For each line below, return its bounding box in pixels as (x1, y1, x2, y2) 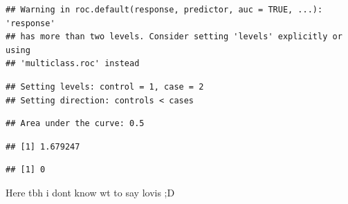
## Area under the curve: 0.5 (6, 119, 145, 129)
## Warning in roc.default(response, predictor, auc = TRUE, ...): (6, 5, 323, 14)
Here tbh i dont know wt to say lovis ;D (6, 185, 175, 199)
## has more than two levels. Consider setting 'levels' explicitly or (6, 32, 342, 42)
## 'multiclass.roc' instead (6, 59, 140, 69)
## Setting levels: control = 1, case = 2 (6, 81, 204, 92)
